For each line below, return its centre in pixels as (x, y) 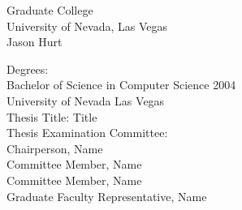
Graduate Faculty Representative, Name (107, 196)
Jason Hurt (35, 42)
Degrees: (28, 69)
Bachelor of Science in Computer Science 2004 (121, 85)
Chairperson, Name (55, 148)
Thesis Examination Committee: (87, 133)
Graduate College (50, 10)
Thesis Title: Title (52, 116)
